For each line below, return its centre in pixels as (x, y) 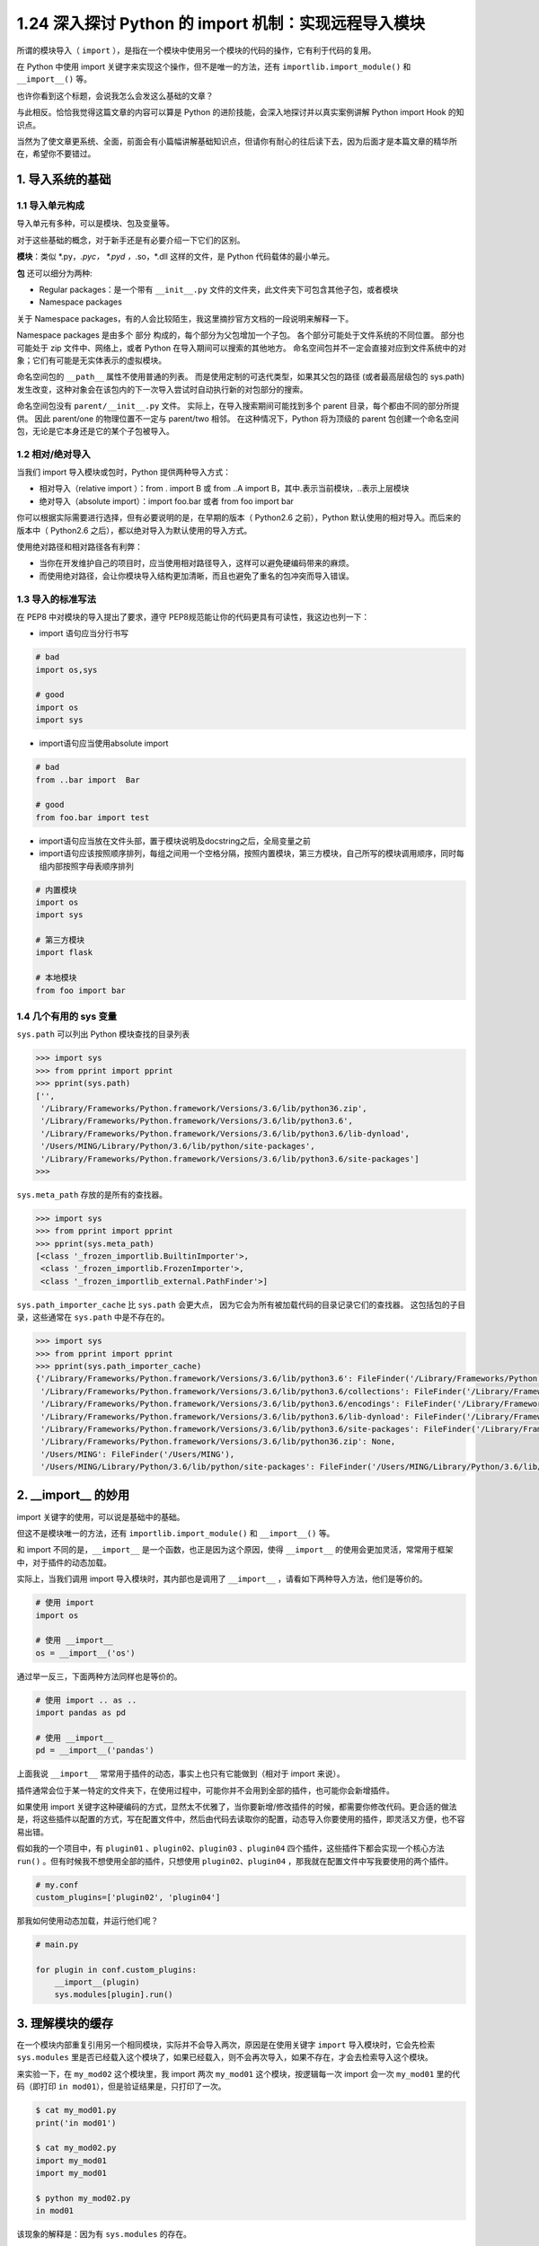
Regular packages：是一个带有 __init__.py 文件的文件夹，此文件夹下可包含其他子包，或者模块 (219, 289)
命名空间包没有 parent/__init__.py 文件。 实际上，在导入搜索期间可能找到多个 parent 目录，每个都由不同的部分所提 (238, 406)
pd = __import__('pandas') (95, 1751)
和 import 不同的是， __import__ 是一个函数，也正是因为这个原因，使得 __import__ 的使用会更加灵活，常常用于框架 (235, 1550)
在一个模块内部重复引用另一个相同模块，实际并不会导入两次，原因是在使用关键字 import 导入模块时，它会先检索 (226, 2045)
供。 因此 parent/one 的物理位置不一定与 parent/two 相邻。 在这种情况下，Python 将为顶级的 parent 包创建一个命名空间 (238, 419)
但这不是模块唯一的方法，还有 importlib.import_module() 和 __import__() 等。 (176, 1533)
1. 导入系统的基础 (64, 180)
